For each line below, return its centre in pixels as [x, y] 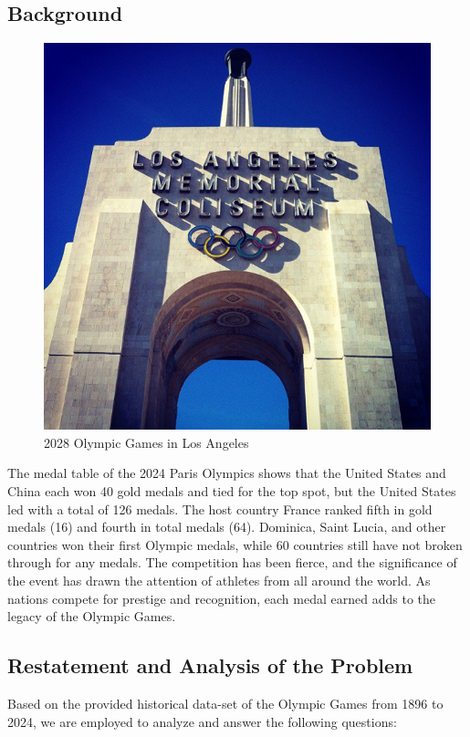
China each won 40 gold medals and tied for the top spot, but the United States [232, 490]
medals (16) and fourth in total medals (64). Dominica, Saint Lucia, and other [227, 527]
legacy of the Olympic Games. [92, 616]
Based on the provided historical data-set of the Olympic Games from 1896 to [225, 703]
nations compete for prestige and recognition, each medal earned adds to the [221, 598]
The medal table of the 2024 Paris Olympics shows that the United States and [227, 473]
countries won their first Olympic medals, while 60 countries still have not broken [235, 544]
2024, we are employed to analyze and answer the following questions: [202, 721]
